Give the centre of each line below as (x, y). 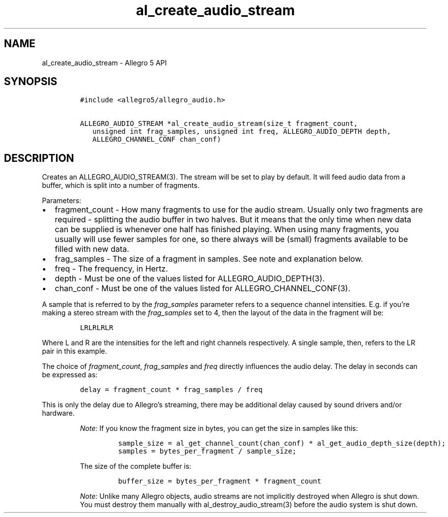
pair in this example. (75, 351)
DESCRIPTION (39, 158)
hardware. (58, 413)
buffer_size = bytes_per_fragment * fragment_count (220, 481)
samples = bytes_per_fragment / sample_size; (207, 451)
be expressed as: (70, 375)
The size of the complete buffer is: (135, 466)
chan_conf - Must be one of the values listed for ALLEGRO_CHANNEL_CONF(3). (203, 289)
